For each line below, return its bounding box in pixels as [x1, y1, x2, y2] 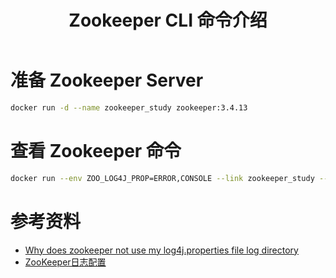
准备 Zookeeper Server [10, 69, 204, 92]
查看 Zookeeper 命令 [10, 140, 182, 162]
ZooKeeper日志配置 [24, 256, 107, 268]
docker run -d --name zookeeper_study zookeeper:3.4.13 [10, 102, 248, 113]
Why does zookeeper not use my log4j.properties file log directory [24, 244, 299, 256]
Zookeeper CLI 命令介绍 [68, 9, 268, 32]
